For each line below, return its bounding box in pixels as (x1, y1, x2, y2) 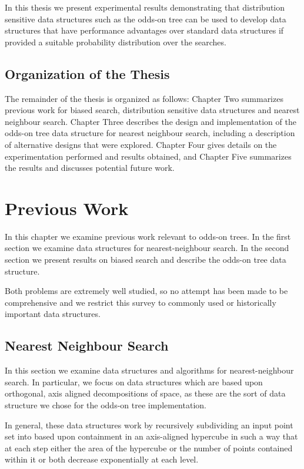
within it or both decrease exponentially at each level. (5, 453, 199, 465)
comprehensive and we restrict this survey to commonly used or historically (5, 296, 276, 308)
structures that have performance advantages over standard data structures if (5, 24, 284, 37)
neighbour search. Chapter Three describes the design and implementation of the (5, 115, 296, 127)
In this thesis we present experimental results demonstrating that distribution (5, 1, 285, 13)
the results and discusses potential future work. (5, 161, 175, 174)
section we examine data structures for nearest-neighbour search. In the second (5, 242, 289, 254)
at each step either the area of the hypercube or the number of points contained (5, 441, 293, 454)
